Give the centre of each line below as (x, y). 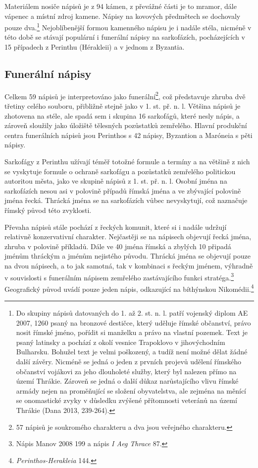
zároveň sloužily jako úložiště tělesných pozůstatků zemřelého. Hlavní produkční (126, 125)
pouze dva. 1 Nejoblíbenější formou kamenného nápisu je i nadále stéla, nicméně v (128, 27)
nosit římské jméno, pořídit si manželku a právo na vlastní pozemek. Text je (132, 332)
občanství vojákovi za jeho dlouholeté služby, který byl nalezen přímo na (126, 371)
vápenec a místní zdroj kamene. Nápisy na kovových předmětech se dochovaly (123, 16)
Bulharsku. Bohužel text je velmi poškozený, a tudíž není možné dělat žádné (132, 352)
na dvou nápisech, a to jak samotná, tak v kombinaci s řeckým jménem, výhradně (129, 265)
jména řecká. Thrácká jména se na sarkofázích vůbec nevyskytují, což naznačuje (126, 200)
